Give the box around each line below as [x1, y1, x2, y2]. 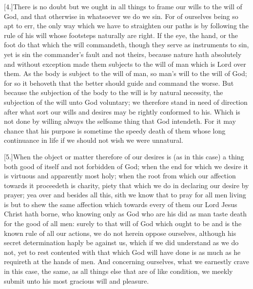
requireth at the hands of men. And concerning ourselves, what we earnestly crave [4, 256, 249, 267]
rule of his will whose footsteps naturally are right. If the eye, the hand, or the [4, 30, 238, 40]
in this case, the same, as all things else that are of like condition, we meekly [4, 266, 233, 276]
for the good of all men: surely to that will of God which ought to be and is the [4, 218, 242, 229]
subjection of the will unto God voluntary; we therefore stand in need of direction [4, 96, 248, 107]
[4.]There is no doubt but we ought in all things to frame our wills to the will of [4, 1, 242, 11]
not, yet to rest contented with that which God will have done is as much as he [4, 247, 241, 257]
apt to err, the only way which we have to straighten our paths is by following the [4, 20, 249, 31]
